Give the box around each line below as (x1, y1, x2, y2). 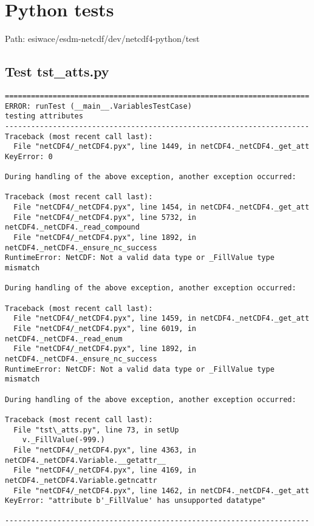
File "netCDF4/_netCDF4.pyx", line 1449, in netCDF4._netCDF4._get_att (13, 142, 310, 151)
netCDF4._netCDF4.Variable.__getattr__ (5, 456, 166, 465)
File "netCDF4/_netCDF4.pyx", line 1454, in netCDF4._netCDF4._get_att (13, 203, 310, 212)
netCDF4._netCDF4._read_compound (5, 223, 140, 232)
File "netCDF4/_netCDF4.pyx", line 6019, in (13, 324, 196, 333)
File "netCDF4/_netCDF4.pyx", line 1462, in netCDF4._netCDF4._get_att (13, 486, 310, 495)
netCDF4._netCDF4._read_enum (5, 334, 123, 343)
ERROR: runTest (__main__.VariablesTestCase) (5, 101, 192, 111)
